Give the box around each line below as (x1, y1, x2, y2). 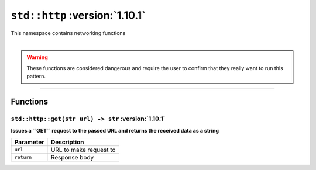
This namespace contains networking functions (11, 29, 126, 36)
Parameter (14, 138, 44, 146)
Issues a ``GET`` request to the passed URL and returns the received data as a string (11, 127, 219, 134)
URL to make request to (50, 145, 116, 154)
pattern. (26, 73, 46, 80)
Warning (26, 54, 48, 61)
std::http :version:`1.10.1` (11, 9, 146, 22)
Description (50, 138, 84, 146)
